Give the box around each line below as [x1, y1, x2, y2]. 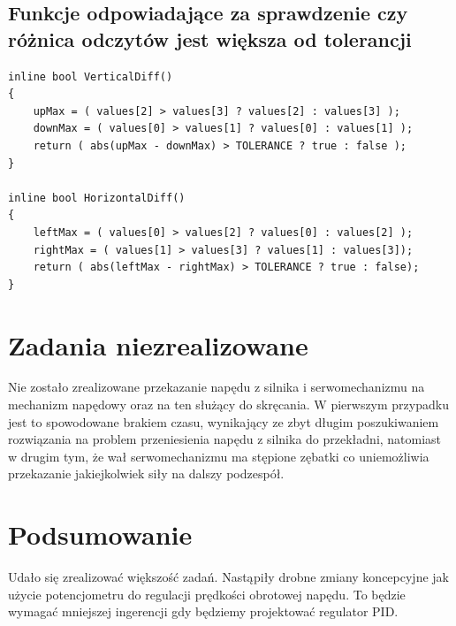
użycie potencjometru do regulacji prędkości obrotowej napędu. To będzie [8, 584, 406, 603]
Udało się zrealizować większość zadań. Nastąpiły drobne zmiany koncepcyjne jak [8, 568, 449, 586]
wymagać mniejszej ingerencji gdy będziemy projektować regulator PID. [8, 602, 399, 621]
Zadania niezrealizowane [8, 326, 308, 363]
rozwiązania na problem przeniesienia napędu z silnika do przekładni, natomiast [8, 430, 442, 448]
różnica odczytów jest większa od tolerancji [8, 25, 412, 52]
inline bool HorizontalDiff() [8, 191, 186, 204]
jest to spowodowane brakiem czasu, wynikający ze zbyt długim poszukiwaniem [8, 412, 439, 431]
